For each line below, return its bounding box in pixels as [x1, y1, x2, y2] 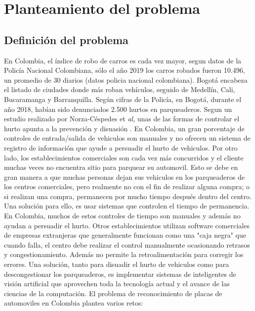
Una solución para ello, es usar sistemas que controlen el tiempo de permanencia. [4, 201, 250, 211]
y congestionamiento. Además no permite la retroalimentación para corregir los [4, 249, 244, 259]
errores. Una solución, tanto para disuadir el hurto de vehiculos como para [4, 259, 229, 269]
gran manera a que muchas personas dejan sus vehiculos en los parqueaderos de [4, 171, 245, 182]
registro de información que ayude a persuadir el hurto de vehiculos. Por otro [4, 142, 238, 153]
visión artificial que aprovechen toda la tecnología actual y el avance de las [4, 278, 230, 289]
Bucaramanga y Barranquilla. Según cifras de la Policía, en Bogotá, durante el [4, 94, 242, 104]
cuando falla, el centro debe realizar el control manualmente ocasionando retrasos [4, 239, 250, 250]
